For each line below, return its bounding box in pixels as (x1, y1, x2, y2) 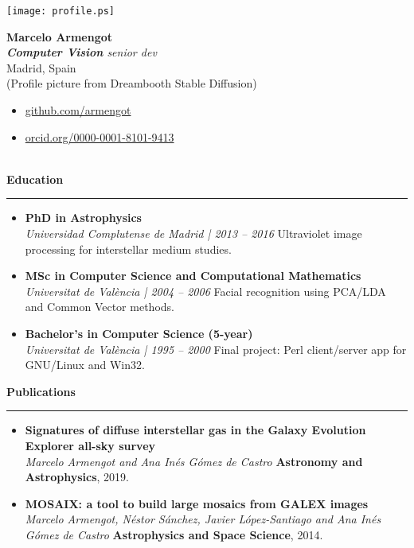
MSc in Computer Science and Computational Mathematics (25, 267, 361, 284)
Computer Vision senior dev (6, 44, 157, 60)
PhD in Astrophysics (25, 209, 142, 226)
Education (6, 170, 64, 187)
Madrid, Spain (6, 59, 76, 76)
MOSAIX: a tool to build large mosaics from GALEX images (25, 495, 369, 511)
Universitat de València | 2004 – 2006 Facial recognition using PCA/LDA (25, 282, 386, 299)
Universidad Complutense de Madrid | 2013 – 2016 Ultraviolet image (25, 225, 362, 241)
